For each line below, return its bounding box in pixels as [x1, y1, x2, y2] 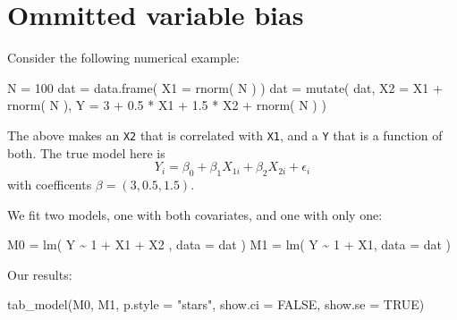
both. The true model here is [7, 143, 165, 162]
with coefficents [7, 174, 92, 193]
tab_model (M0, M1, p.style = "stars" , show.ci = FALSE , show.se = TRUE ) [7, 295, 425, 314]
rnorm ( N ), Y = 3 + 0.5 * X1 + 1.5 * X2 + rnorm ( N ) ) [7, 96, 326, 114]
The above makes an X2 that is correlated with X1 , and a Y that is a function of [7, 125, 443, 144]
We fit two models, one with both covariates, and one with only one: [7, 205, 383, 223]
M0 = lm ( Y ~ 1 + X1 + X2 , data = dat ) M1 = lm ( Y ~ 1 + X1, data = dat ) [7, 235, 452, 254]
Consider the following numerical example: [7, 48, 240, 67]
